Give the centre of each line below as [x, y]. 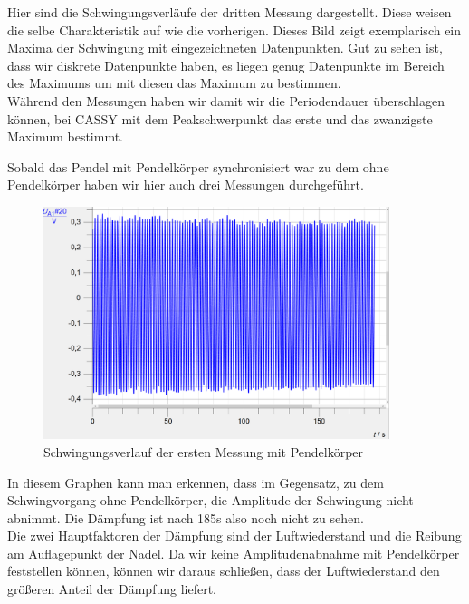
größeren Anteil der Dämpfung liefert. [112, 589]
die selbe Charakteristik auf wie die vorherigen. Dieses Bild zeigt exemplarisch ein [234, 29]
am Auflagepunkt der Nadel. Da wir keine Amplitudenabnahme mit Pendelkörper [234, 553]
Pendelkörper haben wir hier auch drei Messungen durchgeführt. [186, 185]
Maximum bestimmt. [66, 136]
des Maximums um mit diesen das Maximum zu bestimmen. [174, 83]
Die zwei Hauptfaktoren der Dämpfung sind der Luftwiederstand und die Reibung [234, 536]
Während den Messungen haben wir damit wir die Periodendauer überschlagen [226, 100]
